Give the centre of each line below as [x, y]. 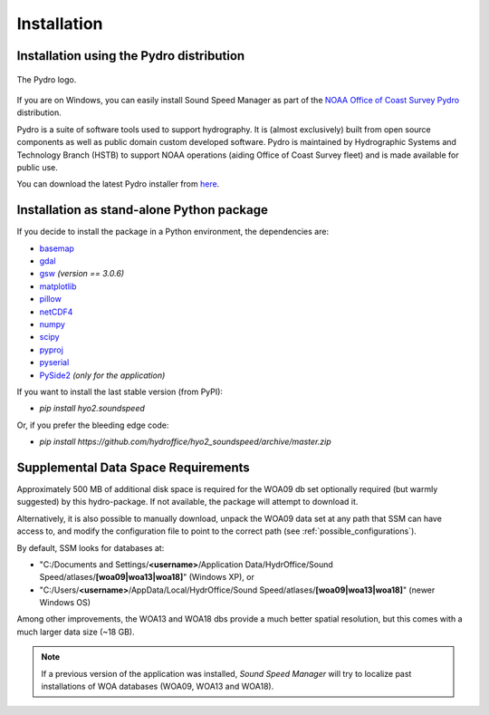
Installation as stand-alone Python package [143, 210]
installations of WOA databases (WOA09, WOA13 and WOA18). [158, 686]
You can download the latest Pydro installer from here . [118, 184]
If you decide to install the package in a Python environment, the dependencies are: [173, 232]
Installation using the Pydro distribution [131, 56]
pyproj [51, 350]
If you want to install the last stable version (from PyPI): [120, 391]
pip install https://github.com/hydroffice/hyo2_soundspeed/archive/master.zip [185, 442]
